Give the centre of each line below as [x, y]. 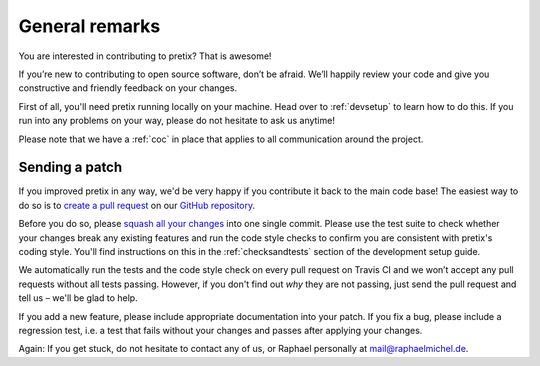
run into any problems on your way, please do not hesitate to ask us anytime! [176, 121]
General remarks [89, 26]
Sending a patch [70, 167]
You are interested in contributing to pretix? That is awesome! [145, 56]
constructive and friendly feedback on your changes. [128, 88]
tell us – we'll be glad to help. [78, 298]
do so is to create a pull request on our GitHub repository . [137, 205]
